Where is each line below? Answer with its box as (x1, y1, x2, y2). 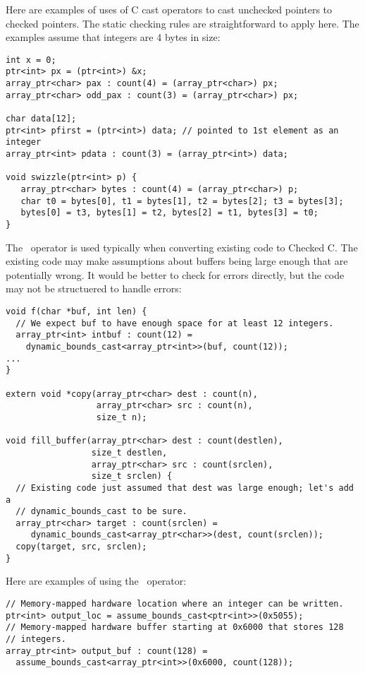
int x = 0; (6, 54, 56, 65)
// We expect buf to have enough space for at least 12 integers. (16, 318, 334, 328)
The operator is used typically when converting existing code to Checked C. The (6, 239, 358, 254)
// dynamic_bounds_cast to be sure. (16, 506, 187, 517)
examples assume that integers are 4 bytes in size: (6, 30, 221, 44)
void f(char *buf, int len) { (6, 306, 147, 316)
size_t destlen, (91, 447, 168, 458)
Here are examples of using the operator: (6, 573, 187, 588)
